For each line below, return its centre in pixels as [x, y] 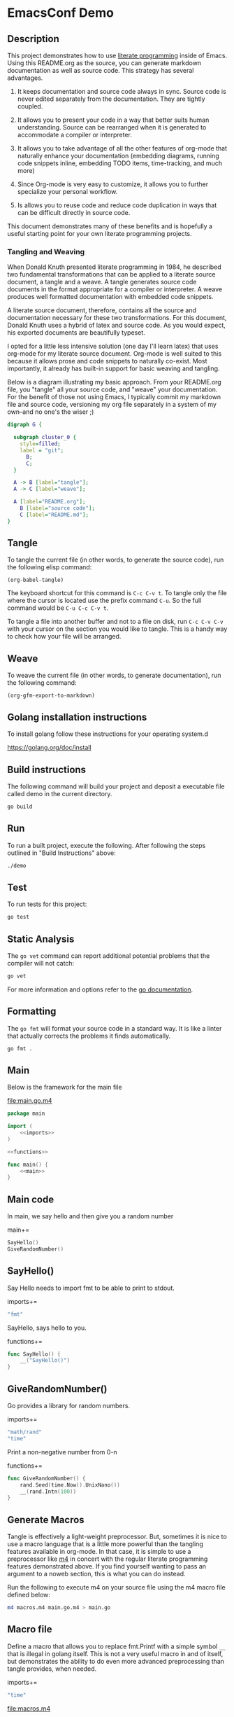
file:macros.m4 [29, 1708]
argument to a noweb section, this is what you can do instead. [96, 1574]
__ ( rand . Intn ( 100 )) [48, 1492]
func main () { [28, 1165]
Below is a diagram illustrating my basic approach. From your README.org [114, 382]
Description [33, 39]
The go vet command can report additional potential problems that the [109, 955]
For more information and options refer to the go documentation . [100, 989]
